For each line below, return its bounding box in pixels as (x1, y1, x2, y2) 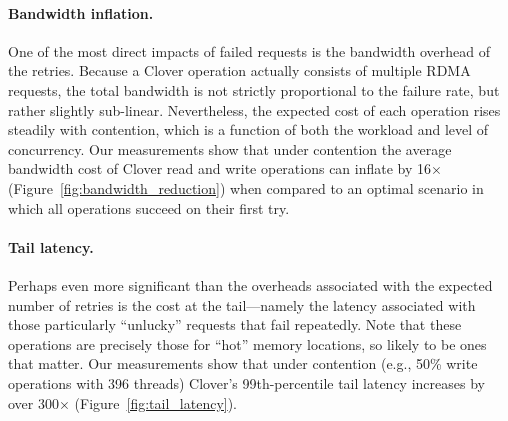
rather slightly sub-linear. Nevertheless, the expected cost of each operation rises (8, 99, 501, 120)
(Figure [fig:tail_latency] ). (74, 392, 238, 413)
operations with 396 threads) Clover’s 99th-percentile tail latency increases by (8, 372, 485, 393)
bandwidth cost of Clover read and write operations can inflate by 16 (8, 158, 432, 179)
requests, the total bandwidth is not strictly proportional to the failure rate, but (8, 79, 500, 100)
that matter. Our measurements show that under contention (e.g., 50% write (8, 353, 478, 374)
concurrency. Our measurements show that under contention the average (8, 138, 452, 159)
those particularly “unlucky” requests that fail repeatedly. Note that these (8, 314, 462, 335)
